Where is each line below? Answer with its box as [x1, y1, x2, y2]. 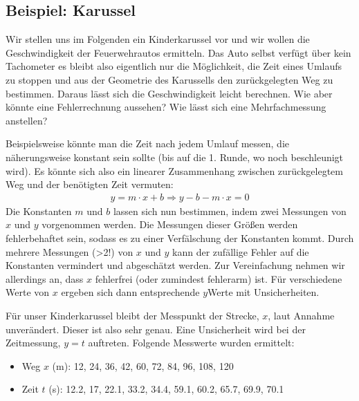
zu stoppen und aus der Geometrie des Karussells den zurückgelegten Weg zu [6, 72, 333, 86]
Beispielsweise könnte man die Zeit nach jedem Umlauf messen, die [6, 136, 290, 151]
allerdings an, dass [6, 271, 84, 286]
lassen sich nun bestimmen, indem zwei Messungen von [113, 203, 347, 218]
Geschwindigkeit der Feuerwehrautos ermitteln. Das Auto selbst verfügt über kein [6, 45, 351, 59]
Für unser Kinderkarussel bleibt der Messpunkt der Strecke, [6, 308, 259, 322]
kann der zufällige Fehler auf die [172, 244, 309, 259]
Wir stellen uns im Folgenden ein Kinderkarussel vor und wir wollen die [6, 32, 310, 46]
